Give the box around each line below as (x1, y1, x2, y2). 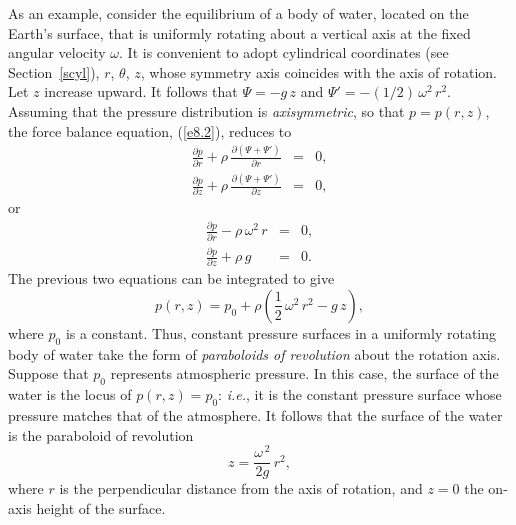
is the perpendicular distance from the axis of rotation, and (59, 478, 423, 499)
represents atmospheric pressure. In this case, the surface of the (110, 363, 499, 384)
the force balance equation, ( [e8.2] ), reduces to (8, 120, 292, 141)
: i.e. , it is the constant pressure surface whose (218, 384, 502, 405)
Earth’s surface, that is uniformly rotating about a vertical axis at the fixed (8, 22, 471, 43)
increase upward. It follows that (44, 81, 238, 102)
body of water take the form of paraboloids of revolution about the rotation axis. (8, 343, 501, 364)
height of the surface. (36, 497, 166, 518)
